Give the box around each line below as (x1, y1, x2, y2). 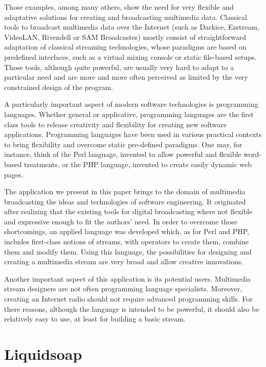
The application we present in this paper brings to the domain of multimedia (4, 186, 246, 197)
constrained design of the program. (4, 81, 114, 92)
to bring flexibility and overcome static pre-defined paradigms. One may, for (4, 139, 242, 149)
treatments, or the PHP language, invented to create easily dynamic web (24, 158, 252, 169)
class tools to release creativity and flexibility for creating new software (4, 119, 227, 129)
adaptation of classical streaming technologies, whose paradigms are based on (4, 41, 247, 52)
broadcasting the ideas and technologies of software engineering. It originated (4, 196, 246, 207)
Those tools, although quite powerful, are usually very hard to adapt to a (4, 61, 234, 72)
